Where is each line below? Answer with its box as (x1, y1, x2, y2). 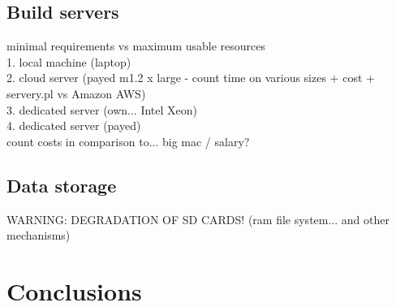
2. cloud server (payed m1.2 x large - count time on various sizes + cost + (6, 69, 375, 86)
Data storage (6, 172, 117, 197)
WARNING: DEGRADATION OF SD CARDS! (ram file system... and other (6, 210, 390, 227)
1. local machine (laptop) (6, 53, 131, 70)
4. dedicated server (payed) (6, 117, 141, 134)
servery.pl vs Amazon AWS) (6, 84, 146, 102)
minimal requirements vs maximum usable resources (6, 37, 266, 54)
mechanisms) (6, 227, 71, 244)
